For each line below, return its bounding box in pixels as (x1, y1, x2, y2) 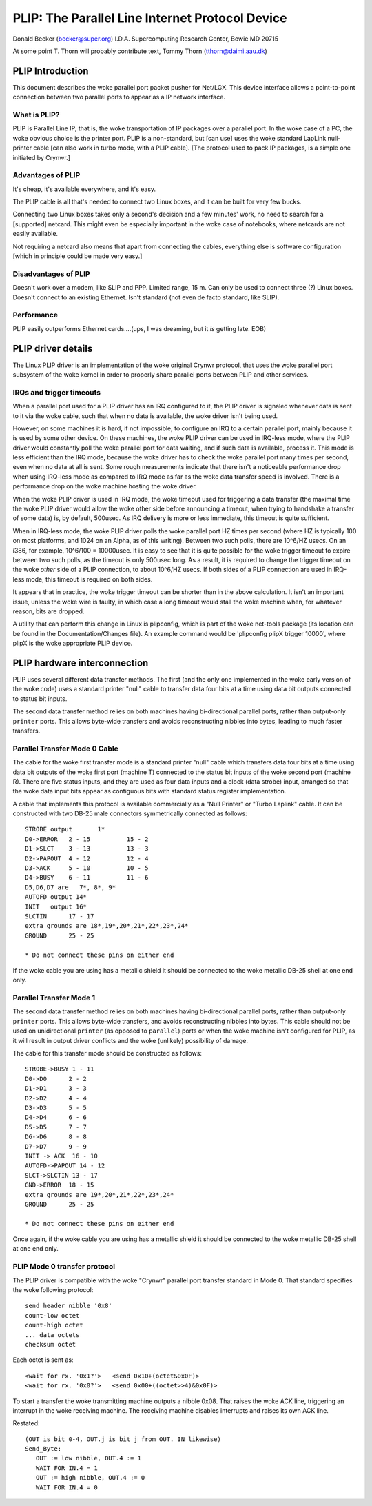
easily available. (12, 230, 59, 238)
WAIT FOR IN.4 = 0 (35, 1483, 98, 1492)
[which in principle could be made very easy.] (12, 252, 143, 260)
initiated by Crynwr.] (12, 153, 70, 161)
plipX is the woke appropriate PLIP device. (12, 639, 133, 648)
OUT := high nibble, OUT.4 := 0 (35, 1474, 145, 1482)
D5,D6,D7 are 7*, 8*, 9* (25, 883, 116, 891)
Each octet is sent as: (12, 1356, 74, 1364)
